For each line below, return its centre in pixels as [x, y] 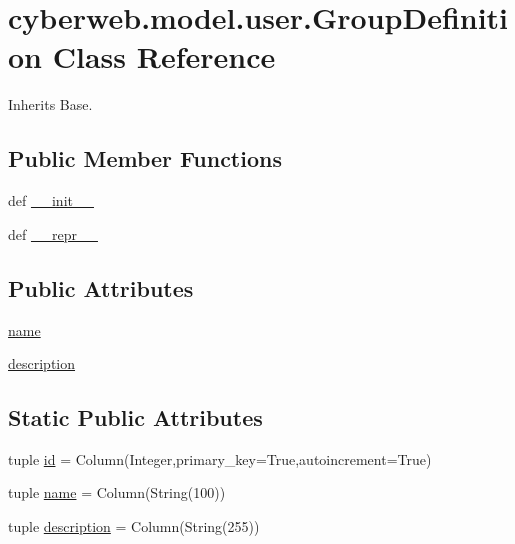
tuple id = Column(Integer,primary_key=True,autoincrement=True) [220, 458]
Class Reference [164, 56]
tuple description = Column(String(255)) [134, 526]
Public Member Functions [145, 158]
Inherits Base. [50, 104]
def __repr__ [53, 233]
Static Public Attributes [135, 417]
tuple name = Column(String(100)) [117, 492]
